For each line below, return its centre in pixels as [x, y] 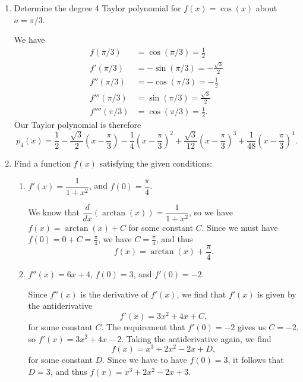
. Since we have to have [145, 360]
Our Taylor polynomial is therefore [78, 125]
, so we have [211, 212]
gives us [252, 326]
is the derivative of [114, 294]
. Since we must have [240, 227]
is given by [277, 294]
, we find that [201, 294]
